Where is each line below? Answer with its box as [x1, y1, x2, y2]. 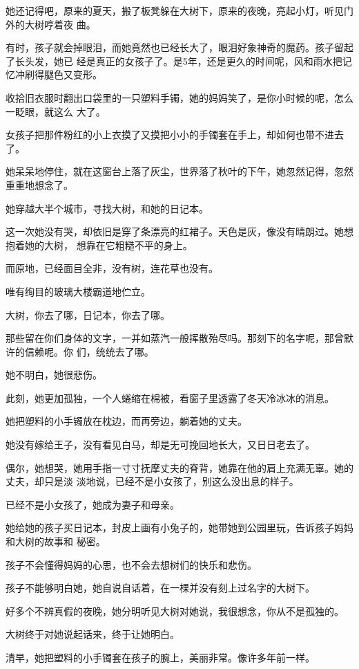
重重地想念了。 [6, 177, 73, 192]
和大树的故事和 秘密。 [6, 534, 106, 549]
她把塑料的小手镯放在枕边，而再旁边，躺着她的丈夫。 [6, 414, 247, 428]
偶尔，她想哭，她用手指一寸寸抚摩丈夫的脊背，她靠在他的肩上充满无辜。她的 [6, 460, 353, 475]
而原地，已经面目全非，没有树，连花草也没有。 [6, 261, 218, 275]
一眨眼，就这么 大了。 [6, 104, 106, 118]
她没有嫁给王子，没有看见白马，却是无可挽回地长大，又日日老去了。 [6, 437, 315, 452]
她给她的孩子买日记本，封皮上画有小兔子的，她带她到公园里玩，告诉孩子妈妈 [6, 520, 353, 535]
